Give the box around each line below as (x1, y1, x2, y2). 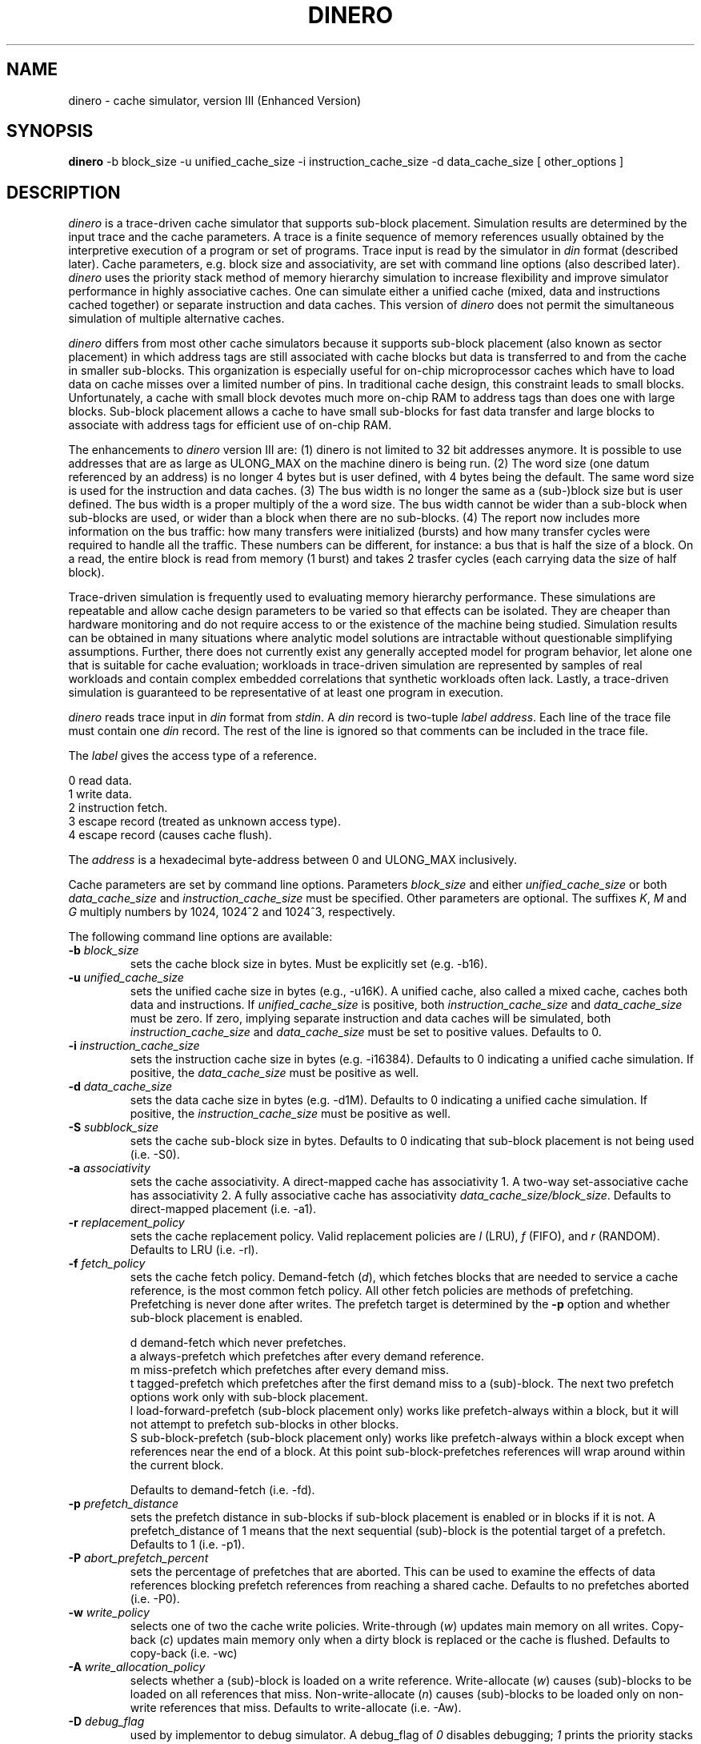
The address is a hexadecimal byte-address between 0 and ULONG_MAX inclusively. (68, 853, 518, 867)
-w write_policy (68, 1605, 150, 1620)
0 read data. (68, 774, 132, 788)
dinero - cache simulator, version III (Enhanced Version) (68, 93, 362, 107)
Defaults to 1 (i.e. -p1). (130, 1537, 245, 1552)
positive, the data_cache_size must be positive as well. (130, 1066, 419, 1080)
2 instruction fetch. (68, 801, 168, 815)
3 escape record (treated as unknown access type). (68, 814, 342, 829)
